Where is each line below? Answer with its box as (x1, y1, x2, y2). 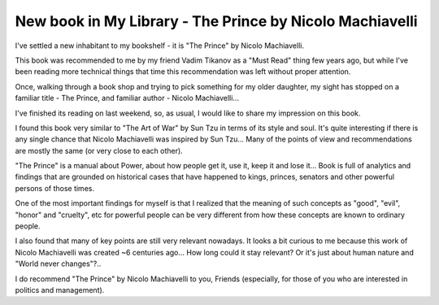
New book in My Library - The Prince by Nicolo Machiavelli (15, 12, 418, 30)
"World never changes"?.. (15, 259, 102, 268)
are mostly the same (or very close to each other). (15, 146, 183, 155)
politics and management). (15, 285, 105, 294)
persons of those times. (15, 183, 95, 193)
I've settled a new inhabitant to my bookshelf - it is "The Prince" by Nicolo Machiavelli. (15, 41, 305, 50)
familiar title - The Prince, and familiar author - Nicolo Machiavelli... (15, 94, 240, 103)
